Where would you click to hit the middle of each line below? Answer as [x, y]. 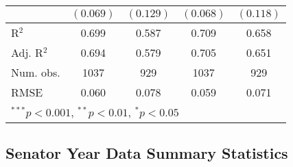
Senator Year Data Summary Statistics [147, 153]
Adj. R [27, 52]
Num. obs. [36, 72]
